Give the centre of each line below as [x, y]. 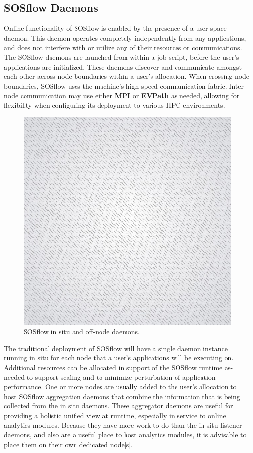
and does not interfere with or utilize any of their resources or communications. [123, 47]
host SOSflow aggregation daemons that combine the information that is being [122, 396]
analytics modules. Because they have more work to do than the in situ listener [123, 425]
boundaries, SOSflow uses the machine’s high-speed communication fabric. [115, 86]
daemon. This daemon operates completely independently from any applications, [125, 38]
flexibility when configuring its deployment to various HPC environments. [114, 105]
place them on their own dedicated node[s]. [69, 444]
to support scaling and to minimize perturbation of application [121, 377]
